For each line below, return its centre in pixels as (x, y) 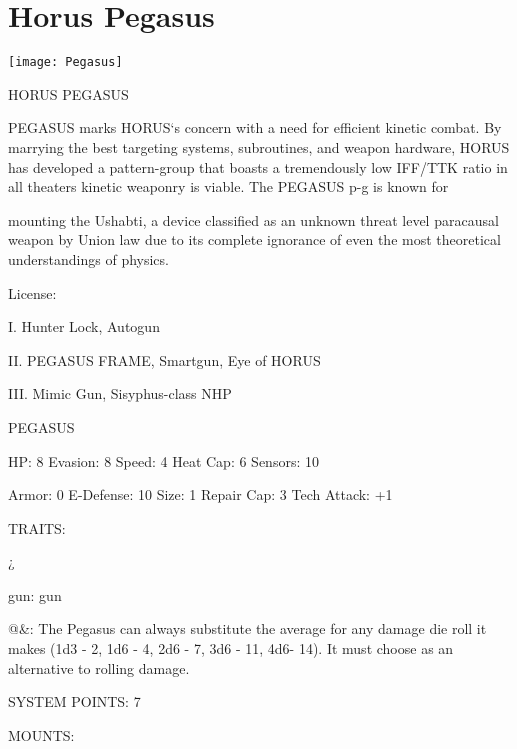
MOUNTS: (41, 734)
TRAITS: (37, 527)
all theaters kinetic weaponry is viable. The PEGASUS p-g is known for (228, 186)
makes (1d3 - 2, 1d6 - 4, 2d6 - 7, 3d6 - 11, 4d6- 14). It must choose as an (231, 648)
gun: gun (35, 594)
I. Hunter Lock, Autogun (84, 326)
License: (32, 292)
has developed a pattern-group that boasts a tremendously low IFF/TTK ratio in (258, 166)
